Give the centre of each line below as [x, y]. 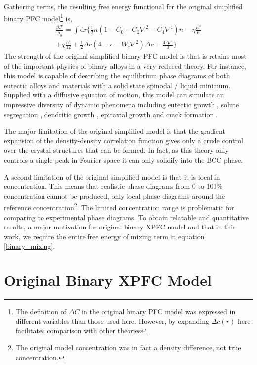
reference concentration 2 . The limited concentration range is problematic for [119, 207]
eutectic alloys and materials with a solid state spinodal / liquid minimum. [117, 85]
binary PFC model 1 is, [38, 17]
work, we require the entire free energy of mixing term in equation [104, 236]
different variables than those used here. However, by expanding [112, 321]
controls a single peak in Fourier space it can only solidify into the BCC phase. [124, 160]
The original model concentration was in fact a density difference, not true [128, 347]
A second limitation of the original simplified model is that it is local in [112, 176]
